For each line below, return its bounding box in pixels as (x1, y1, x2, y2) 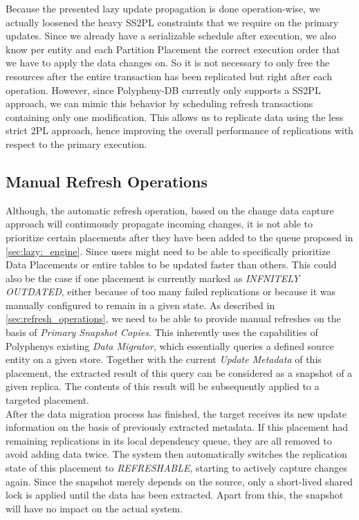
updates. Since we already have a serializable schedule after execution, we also (6, 28, 336, 43)
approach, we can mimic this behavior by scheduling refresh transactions (6, 96, 313, 111)
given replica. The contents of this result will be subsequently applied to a (6, 379, 320, 393)
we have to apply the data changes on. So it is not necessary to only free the (6, 55, 330, 70)
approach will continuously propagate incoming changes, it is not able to (6, 216, 313, 231)
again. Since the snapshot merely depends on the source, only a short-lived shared (6, 474, 353, 488)
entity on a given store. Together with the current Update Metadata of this (6, 352, 322, 366)
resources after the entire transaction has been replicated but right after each (6, 68, 332, 83)
